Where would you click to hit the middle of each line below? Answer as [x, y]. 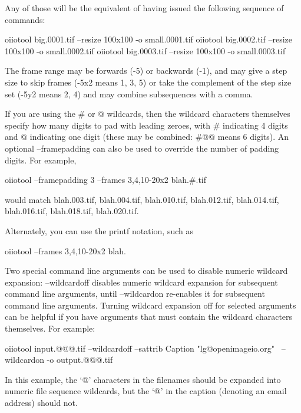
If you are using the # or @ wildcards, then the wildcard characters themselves [148, 114]
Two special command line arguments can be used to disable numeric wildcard [146, 271]
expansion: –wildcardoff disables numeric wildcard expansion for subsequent [141, 282]
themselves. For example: [50, 328]
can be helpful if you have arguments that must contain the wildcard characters [149, 317]
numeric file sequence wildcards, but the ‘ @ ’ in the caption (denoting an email [146, 391]
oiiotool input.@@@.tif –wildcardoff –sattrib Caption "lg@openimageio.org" [140, 348]
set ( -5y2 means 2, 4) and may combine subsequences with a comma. [129, 94]
